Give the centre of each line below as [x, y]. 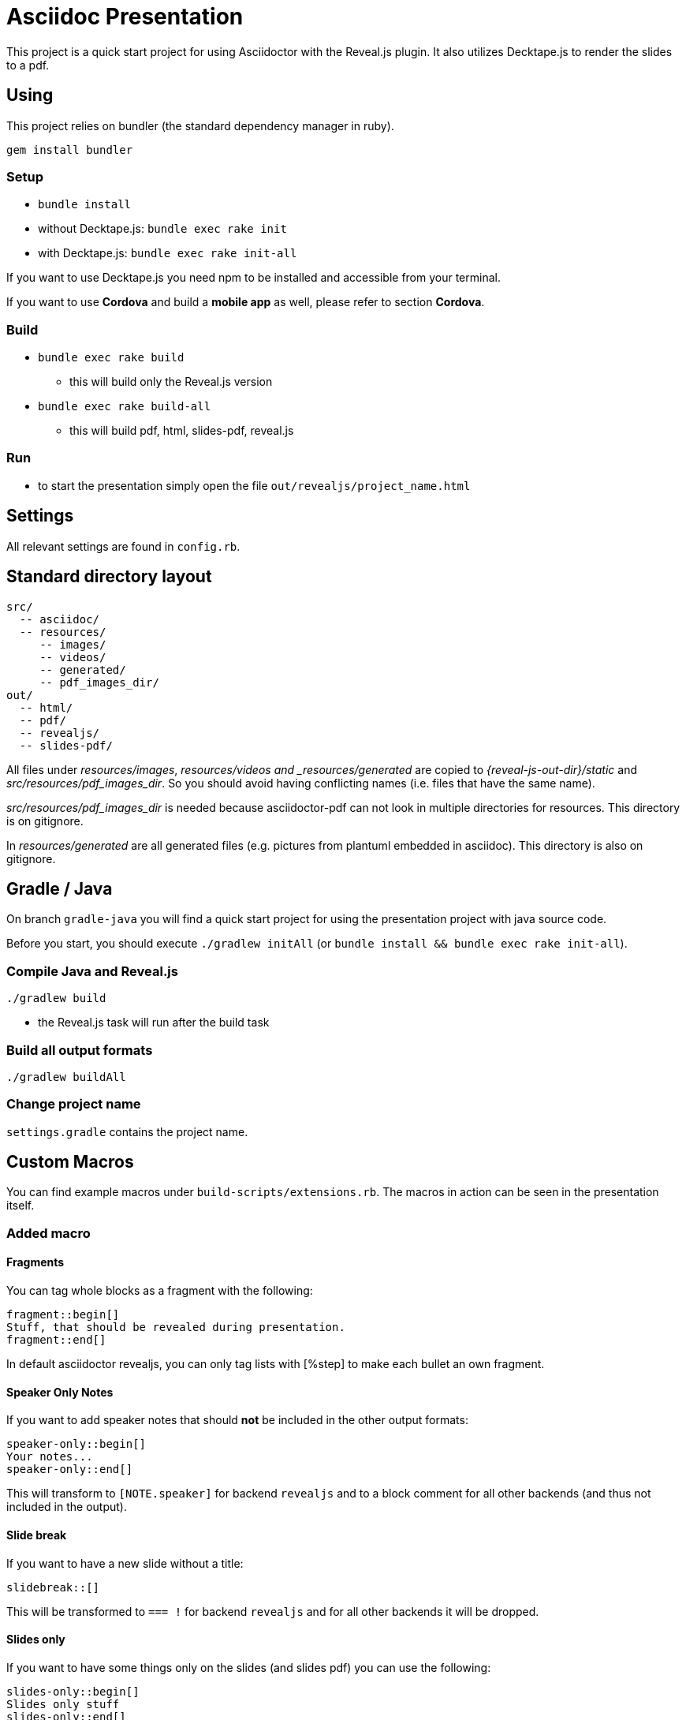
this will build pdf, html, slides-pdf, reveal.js [182, 431]
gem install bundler [70, 150]
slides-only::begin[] [73, 1691]
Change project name [74, 1104]
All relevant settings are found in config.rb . [123, 546]
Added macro [48, 1233]
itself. [21, 1206]
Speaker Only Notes [60, 1392]
